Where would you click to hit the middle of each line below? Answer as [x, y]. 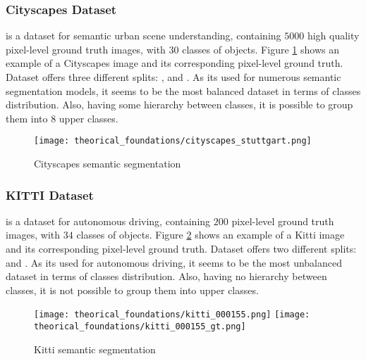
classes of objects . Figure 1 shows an [261, 49]
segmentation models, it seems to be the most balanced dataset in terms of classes [183, 90]
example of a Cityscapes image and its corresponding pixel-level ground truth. [175, 63]
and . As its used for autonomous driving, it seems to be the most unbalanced [174, 262]
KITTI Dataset [50, 195]
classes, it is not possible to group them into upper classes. [132, 290]
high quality [333, 36]
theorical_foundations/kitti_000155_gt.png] [140, 327]
